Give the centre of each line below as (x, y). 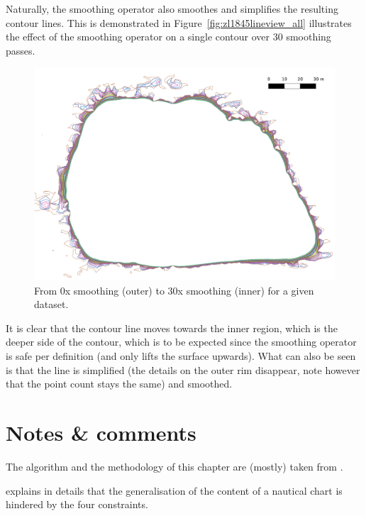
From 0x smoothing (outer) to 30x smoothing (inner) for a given (174, 290)
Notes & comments (101, 432)
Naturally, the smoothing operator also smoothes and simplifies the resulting (172, 9)
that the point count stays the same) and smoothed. (119, 384)
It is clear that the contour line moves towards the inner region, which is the (172, 328)
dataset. (51, 304)
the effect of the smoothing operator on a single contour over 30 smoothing (168, 37)
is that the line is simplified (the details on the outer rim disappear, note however (183, 369)
